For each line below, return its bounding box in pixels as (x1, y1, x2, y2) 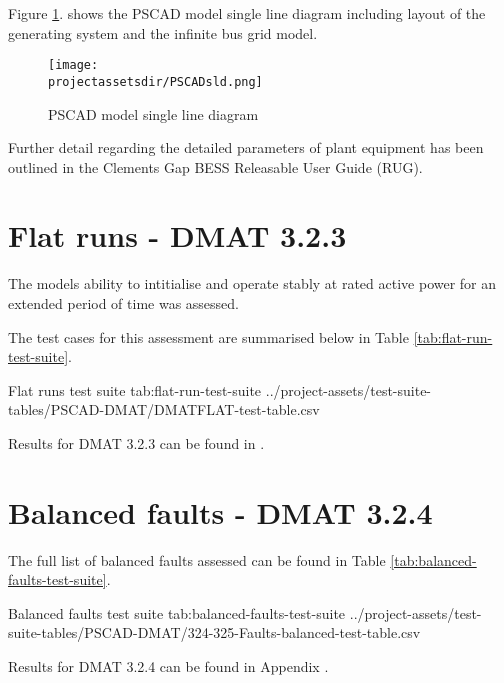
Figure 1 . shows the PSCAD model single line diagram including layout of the (8, 3, 486, 23)
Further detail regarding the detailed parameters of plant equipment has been (8, 137, 484, 158)
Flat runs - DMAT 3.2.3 (8, 215, 347, 256)
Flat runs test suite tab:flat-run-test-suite (8, 379, 262, 400)
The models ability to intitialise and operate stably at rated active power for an (8, 273, 497, 294)
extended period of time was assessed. (8, 293, 239, 313)
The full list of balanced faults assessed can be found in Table (8, 549, 386, 570)
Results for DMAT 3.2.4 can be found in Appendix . (8, 656, 329, 677)
